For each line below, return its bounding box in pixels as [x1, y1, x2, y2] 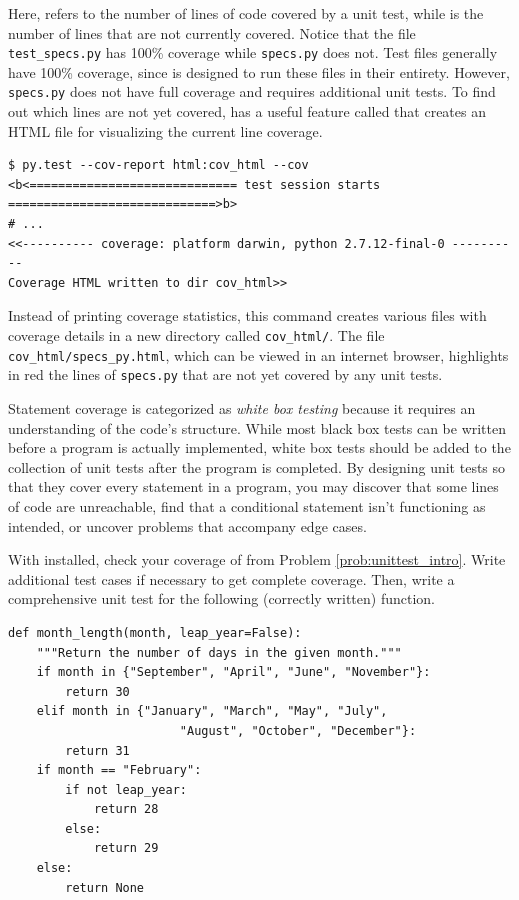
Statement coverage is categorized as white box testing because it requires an [8, 398, 476, 418]
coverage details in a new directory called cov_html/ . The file [8, 325, 385, 346]
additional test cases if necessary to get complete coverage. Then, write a [8, 568, 455, 589]
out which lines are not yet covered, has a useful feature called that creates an [8, 101, 486, 122]
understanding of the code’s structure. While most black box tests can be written [8, 417, 507, 438]
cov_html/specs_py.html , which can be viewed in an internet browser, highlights [8, 344, 509, 365]
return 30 [65, 684, 130, 699]
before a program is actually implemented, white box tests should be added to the [8, 437, 511, 458]
